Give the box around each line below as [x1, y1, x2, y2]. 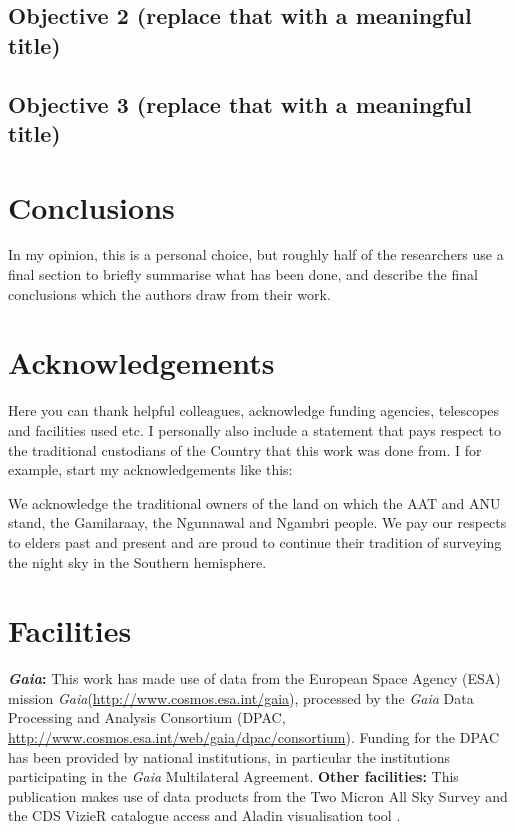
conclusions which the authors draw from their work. [8, 283, 331, 304]
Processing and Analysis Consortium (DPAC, [8, 707, 286, 728]
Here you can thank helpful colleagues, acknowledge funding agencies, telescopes [8, 400, 500, 421]
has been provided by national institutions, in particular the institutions [8, 746, 450, 767]
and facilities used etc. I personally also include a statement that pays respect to [8, 419, 501, 440]
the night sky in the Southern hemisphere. [8, 551, 267, 572]
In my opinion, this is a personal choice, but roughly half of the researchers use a [8, 244, 504, 265]
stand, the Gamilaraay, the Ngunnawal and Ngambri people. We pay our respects [8, 512, 507, 533]
